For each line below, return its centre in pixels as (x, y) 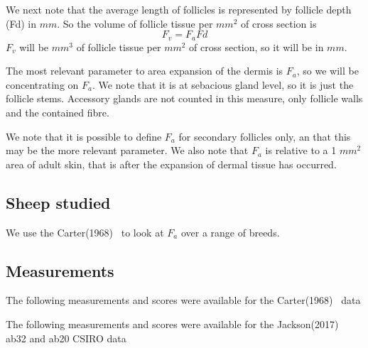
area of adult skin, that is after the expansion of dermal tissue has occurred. (171, 164)
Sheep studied (58, 202)
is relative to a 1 (301, 150)
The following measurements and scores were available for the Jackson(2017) (172, 323)
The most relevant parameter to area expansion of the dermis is (145, 71)
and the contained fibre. (58, 113)
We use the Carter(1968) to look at (85, 232)
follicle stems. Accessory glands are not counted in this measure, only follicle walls (184, 98)
